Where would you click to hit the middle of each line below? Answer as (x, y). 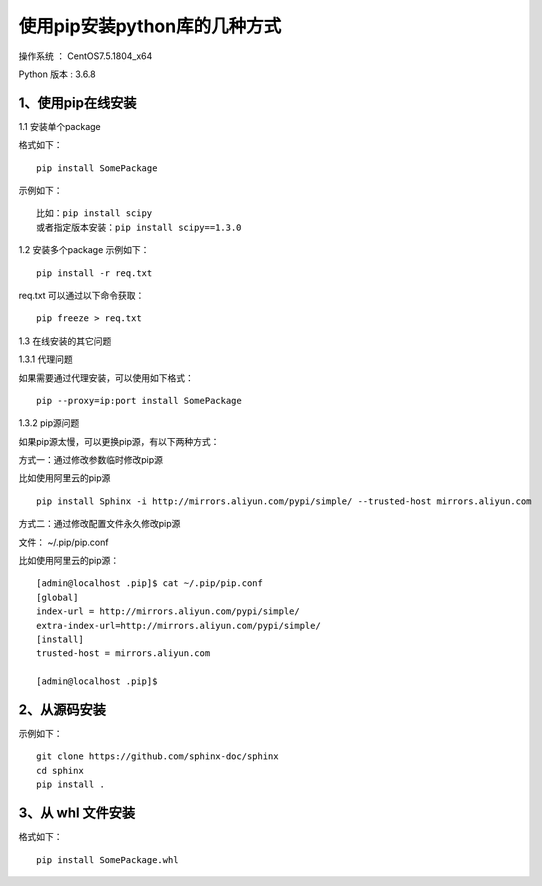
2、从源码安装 (62, 709)
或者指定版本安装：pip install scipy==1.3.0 (139, 227)
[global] (57, 597)
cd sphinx (60, 770)
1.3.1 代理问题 (46, 359)
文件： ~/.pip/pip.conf (63, 542)
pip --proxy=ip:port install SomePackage (139, 400)
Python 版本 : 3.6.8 (57, 74)
